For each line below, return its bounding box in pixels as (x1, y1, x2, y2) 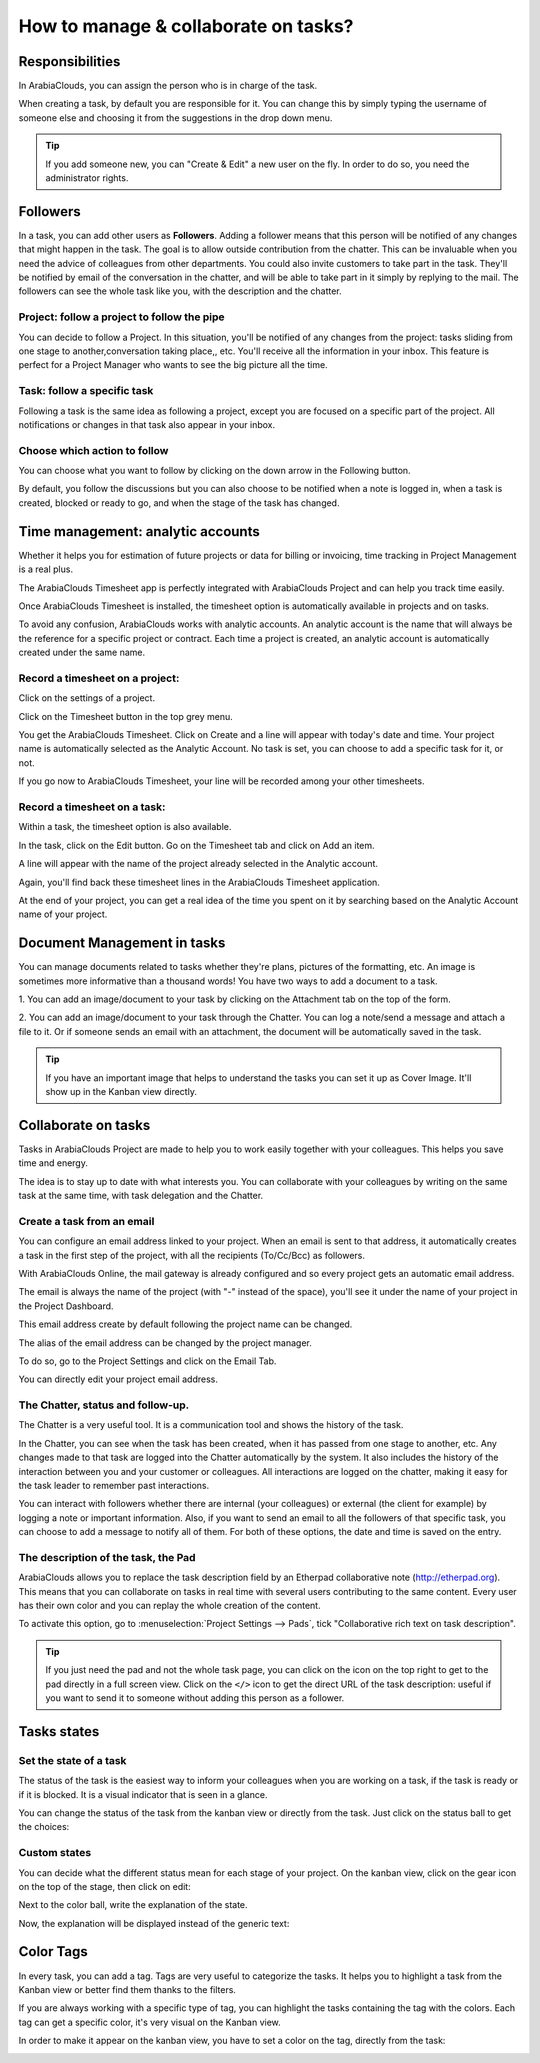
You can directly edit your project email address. (18, 1373, 219, 1385)
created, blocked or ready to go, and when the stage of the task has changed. (18, 496, 340, 509)
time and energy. (18, 1157, 89, 1169)
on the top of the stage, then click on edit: (18, 1880, 191, 1892)
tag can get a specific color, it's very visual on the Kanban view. (18, 2016, 282, 2028)
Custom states (18, 1846, 92, 1860)
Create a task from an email (18, 1214, 155, 1228)
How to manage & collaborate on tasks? (18, 15, 354, 37)
